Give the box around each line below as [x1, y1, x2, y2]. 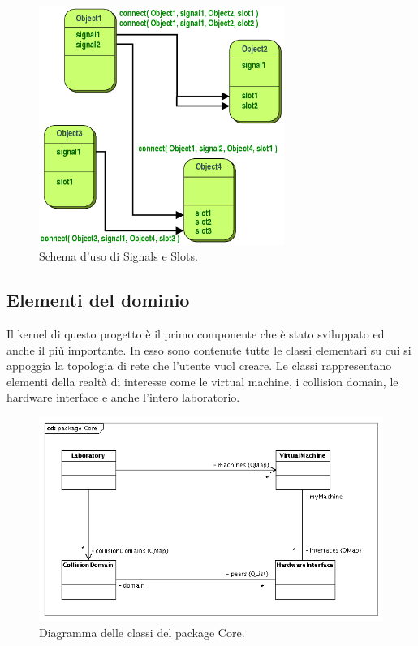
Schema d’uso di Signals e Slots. [39, 248, 198, 265]
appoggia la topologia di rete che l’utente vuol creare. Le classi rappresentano [6, 357, 392, 374]
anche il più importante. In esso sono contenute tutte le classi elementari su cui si [6, 341, 412, 358]
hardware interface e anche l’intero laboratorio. [6, 389, 240, 406]
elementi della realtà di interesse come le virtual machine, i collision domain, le [6, 373, 399, 390]
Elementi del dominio [6, 287, 190, 312]
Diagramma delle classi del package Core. [39, 623, 245, 640]
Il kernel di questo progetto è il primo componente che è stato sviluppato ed [6, 325, 385, 342]
